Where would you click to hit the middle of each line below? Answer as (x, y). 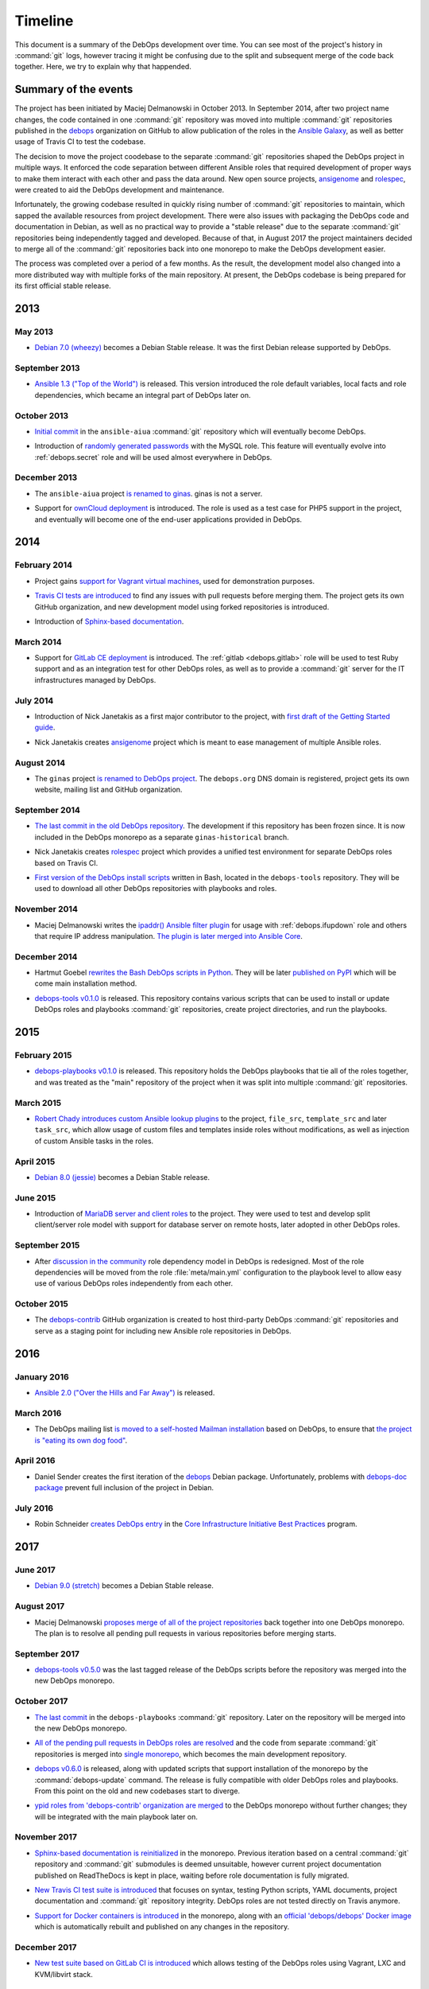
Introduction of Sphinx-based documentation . (109, 621)
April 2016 (35, 1461)
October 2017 (41, 1701)
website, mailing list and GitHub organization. (108, 790)
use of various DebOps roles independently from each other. (134, 1283)
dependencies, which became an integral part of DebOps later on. (143, 395)
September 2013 (47, 368)
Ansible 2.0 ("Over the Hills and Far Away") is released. (125, 1393)
